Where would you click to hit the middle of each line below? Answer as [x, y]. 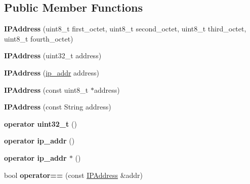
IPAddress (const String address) [58, 107]
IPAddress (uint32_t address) [53, 56]
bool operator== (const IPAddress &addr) [74, 175]
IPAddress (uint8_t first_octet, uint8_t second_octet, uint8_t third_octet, [125, 29]
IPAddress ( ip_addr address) [52, 72]
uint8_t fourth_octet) [39, 38]
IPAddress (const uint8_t [46, 89]
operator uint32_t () [40, 123]
